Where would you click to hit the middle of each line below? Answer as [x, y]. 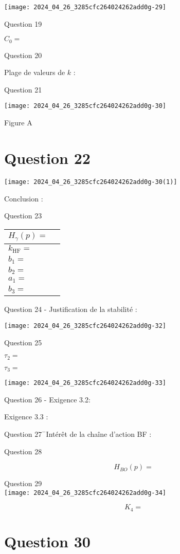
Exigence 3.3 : [26, 417]
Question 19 [23, 23]
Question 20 [23, 55]
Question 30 [47, 541]
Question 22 [47, 158]
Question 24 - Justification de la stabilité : [71, 309]
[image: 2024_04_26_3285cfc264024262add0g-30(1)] [91, 182]
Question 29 [23, 483]
